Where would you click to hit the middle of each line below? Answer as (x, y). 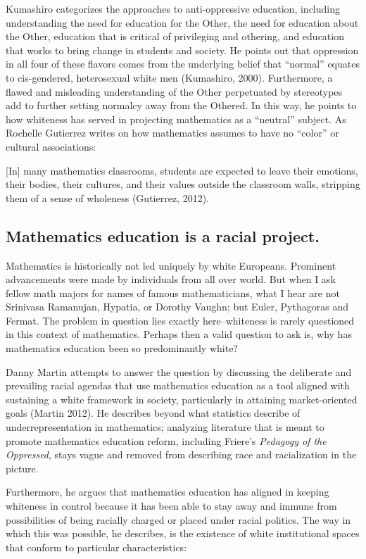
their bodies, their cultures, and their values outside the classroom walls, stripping (183, 184)
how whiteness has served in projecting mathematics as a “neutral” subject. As (176, 119)
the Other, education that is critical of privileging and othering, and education (175, 36)
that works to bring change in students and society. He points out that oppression (182, 50)
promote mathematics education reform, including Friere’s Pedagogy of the (166, 440)
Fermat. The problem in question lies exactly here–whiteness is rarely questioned (180, 320)
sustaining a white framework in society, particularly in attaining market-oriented (182, 399)
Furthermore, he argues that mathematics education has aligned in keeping (168, 492)
